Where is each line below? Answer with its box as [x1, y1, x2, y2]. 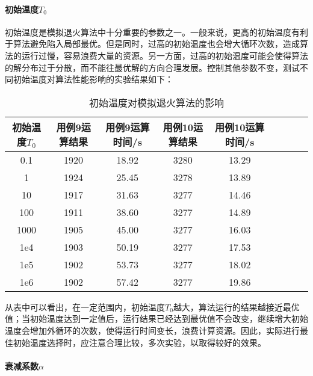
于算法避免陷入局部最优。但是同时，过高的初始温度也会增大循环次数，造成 [5, 37, 300, 50]
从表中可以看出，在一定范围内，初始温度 [5, 300, 165, 313]
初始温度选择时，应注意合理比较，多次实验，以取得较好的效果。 [13, 336, 266, 348]
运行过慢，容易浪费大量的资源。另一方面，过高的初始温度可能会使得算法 [21, 49, 308, 61]
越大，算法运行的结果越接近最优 [173, 300, 300, 313]
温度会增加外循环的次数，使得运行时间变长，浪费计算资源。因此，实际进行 [5, 324, 300, 336]
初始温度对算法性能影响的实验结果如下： [13, 73, 173, 85]
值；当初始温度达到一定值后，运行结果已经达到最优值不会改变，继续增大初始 [5, 312, 308, 325]
